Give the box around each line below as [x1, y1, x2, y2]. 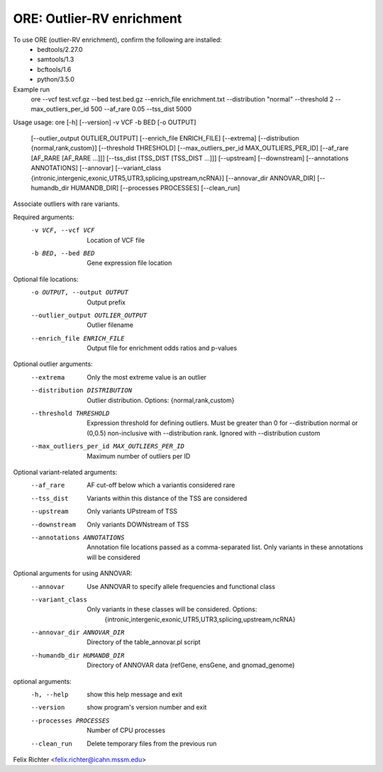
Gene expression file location [87, 259, 172, 268]
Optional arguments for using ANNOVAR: [13, 569, 133, 578]
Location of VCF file [87, 236, 145, 244]
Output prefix [87, 298, 126, 307]
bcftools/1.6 [37, 65, 72, 74]
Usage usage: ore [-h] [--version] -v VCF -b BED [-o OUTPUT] [13, 118, 196, 126]
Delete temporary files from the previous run [87, 739, 217, 748]
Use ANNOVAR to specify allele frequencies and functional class [87, 582, 276, 590]
